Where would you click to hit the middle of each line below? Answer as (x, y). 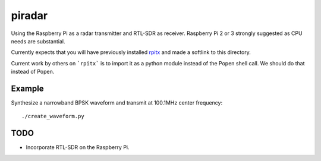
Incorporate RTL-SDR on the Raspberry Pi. (78, 147)
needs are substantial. (38, 41)
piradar (29, 15)
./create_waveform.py (53, 116)
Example (27, 88)
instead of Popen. (33, 72)
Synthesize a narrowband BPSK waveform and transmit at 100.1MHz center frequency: (117, 103)
